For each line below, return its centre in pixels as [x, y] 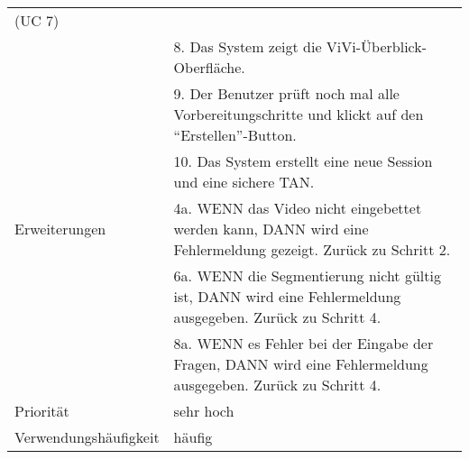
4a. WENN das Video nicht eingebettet [298, 208]
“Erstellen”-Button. [235, 135]
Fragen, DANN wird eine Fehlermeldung [301, 364]
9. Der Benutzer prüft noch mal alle [286, 93]
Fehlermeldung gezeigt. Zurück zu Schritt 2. [312, 249]
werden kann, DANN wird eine [271, 229]
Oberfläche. [209, 67]
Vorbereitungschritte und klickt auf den [299, 114]
